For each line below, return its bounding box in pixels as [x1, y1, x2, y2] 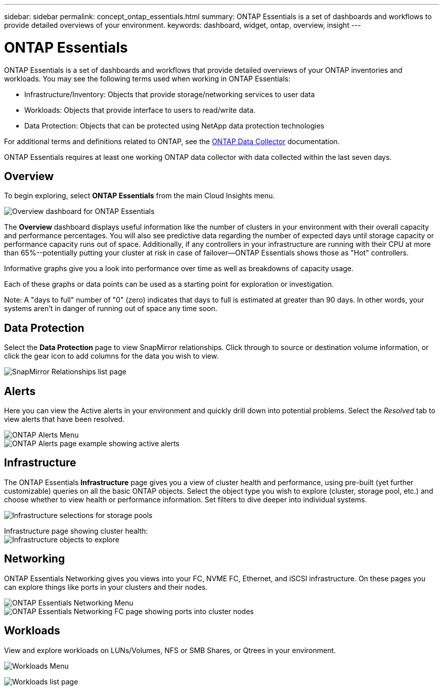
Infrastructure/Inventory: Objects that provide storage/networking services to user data [24, 90, 315, 99]
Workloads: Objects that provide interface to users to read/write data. [24, 105, 256, 114]
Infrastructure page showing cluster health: [4, 526, 148, 535]
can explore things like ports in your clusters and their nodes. [4, 582, 208, 591]
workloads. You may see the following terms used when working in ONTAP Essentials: [4, 74, 291, 83]
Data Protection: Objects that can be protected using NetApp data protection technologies [24, 121, 325, 130]
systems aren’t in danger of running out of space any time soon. [4, 304, 217, 313]
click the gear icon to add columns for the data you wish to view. [4, 352, 219, 361]
